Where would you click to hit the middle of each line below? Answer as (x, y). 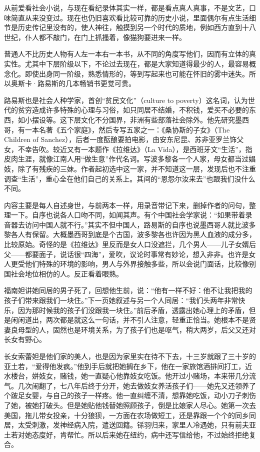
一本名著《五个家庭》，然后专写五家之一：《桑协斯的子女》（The (127, 129)
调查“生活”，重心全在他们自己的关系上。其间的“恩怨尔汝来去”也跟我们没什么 (130, 178)
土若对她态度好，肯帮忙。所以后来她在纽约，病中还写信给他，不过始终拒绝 (126, 434)
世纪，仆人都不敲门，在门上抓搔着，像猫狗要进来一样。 (95, 37)
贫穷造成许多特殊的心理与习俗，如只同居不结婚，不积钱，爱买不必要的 (133, 110)
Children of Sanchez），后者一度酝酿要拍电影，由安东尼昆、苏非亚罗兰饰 (120, 139)
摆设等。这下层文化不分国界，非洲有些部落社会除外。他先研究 (133, 119)
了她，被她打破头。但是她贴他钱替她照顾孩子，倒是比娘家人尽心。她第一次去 (130, 405)
